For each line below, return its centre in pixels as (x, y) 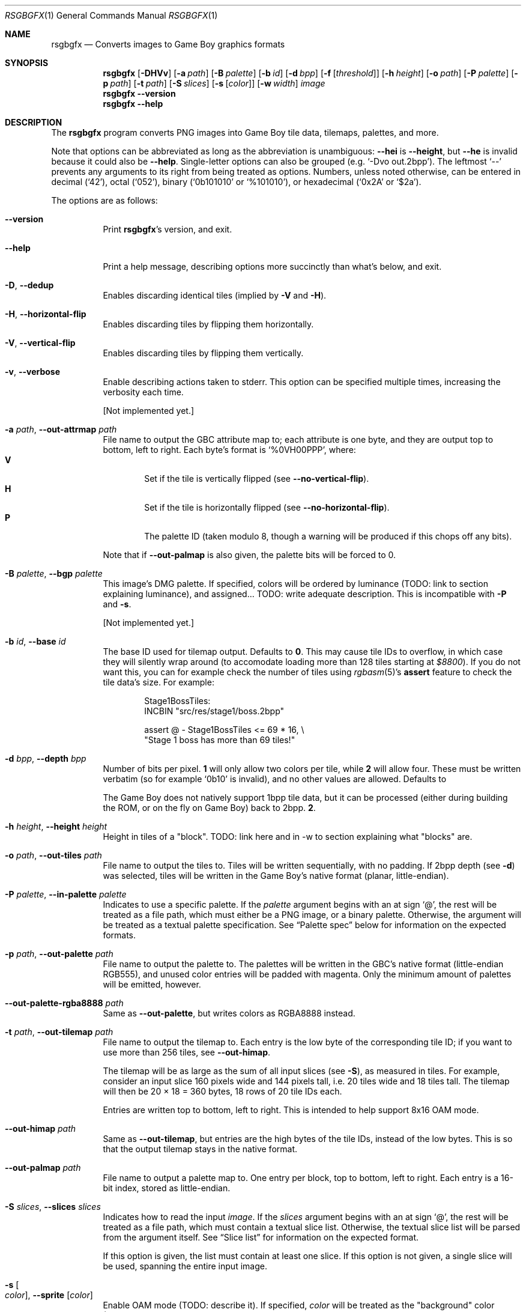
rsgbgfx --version (139, 93)
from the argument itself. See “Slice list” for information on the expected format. (261, 1237)
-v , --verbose (33, 372)
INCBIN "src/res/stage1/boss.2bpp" (214, 711)
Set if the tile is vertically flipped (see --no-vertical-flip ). (257, 478)
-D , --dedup (29, 285)
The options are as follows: (104, 200)
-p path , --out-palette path (59, 954)
